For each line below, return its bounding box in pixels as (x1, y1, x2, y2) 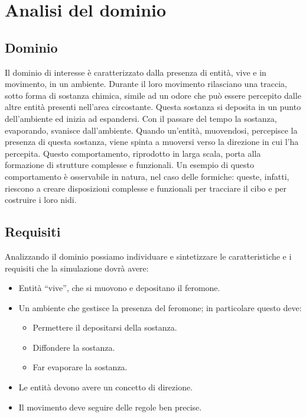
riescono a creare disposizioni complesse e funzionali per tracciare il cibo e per (5, 182, 287, 194)
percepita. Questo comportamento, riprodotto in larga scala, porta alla (5, 147, 261, 159)
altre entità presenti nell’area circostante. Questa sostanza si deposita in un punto (5, 101, 301, 113)
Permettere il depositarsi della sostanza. (32, 321, 177, 334)
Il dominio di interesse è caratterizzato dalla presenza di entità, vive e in (5, 66, 266, 78)
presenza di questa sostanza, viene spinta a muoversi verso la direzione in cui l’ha (5, 135, 299, 148)
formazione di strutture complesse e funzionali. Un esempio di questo (5, 159, 255, 171)
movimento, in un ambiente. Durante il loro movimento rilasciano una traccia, (5, 77, 287, 90)
